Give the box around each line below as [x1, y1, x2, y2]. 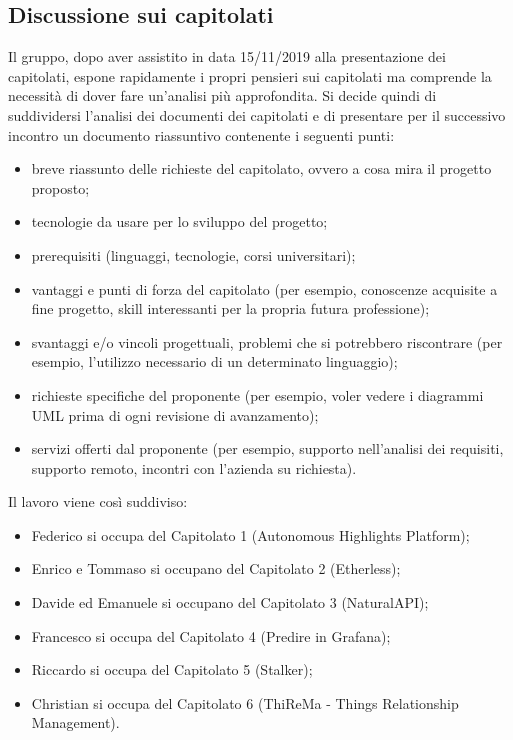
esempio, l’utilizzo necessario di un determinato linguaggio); [31, 351, 398, 372]
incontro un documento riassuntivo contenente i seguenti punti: [8, 124, 395, 145]
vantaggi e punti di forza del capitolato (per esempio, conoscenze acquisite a [31, 278, 498, 299]
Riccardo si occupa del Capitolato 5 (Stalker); [31, 659, 313, 680]
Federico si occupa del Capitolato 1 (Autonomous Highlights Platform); [31, 524, 470, 545]
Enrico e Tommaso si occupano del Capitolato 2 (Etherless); [31, 558, 401, 579]
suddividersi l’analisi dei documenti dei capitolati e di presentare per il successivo [8, 104, 506, 125]
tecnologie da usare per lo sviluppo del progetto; [31, 211, 328, 232]
